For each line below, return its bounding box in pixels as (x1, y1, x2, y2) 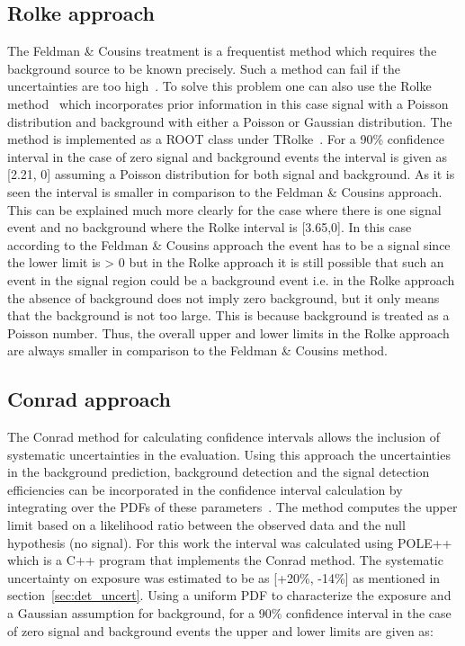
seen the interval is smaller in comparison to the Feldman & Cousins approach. (7, 182, 443, 201)
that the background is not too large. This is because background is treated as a (7, 306, 450, 325)
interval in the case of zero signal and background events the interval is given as (7, 147, 447, 166)
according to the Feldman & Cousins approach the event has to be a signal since (7, 235, 451, 254)
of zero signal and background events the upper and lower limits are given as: (7, 621, 434, 640)
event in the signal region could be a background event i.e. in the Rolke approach (7, 270, 455, 289)
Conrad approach (7, 385, 171, 413)
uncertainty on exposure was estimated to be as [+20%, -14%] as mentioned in (7, 568, 441, 587)
